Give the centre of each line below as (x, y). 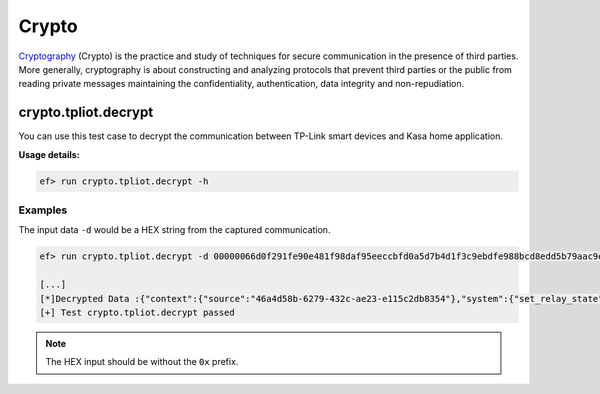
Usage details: (49, 154)
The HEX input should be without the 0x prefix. (142, 362)
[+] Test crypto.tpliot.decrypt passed (137, 312)
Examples (43, 210)
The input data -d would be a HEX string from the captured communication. (174, 230)
